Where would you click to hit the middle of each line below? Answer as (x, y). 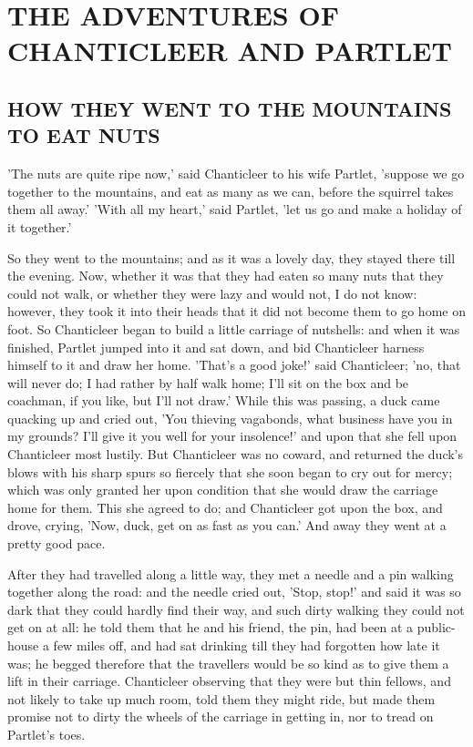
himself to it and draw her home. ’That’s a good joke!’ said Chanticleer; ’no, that (234, 365)
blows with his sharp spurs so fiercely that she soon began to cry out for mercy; (230, 471)
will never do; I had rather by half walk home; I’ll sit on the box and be (208, 382)
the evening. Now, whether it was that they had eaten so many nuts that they (226, 276)
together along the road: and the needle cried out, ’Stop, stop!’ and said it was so (234, 592)
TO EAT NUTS (84, 135)
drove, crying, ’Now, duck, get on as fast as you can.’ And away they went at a (227, 525)
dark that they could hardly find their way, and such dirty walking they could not (236, 609)
